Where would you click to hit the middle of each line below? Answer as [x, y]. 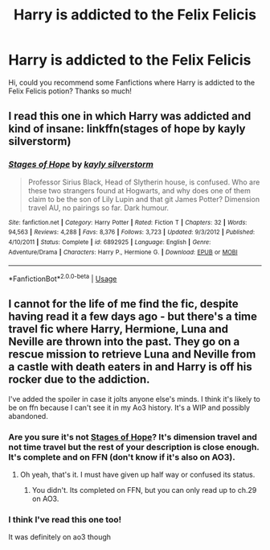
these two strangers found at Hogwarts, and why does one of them [139, 190]
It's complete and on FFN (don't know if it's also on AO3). [122, 457]
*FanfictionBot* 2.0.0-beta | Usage [63, 278]
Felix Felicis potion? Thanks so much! [70, 91]
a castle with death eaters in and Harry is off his [130, 367]
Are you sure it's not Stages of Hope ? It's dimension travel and [133, 436]
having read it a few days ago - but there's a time [133, 317]
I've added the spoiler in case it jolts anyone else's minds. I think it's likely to [135, 399]
